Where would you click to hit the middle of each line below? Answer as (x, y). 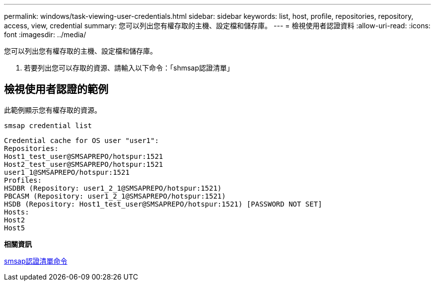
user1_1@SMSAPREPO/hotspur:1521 (67, 172)
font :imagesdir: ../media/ (45, 35)
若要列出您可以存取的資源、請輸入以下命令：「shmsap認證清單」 (129, 68)
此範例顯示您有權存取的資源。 (53, 110)
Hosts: (17, 212)
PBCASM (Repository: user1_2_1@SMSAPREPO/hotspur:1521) (115, 196)
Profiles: (23, 180)
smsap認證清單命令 (36, 261)
